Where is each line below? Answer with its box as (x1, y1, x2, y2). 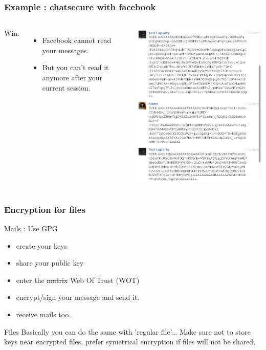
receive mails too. (16, 309, 71, 319)
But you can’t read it (42, 62, 109, 73)
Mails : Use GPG (4, 223, 58, 233)
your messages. (42, 45, 89, 55)
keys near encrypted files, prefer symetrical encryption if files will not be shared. (4, 336, 256, 347)
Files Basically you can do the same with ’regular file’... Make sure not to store (4, 326, 251, 337)
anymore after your (42, 72, 102, 82)
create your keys (16, 240, 68, 251)
